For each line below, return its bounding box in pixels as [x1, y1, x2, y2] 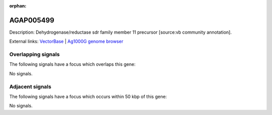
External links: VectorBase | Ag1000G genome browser [9, 38, 123, 45]
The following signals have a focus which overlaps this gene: [9, 61, 136, 67]
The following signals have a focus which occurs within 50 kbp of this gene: [9, 93, 167, 99]
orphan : [9, 3, 27, 9]
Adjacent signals [9, 83, 51, 90]
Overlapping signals [9, 51, 60, 58]
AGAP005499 [9, 16, 55, 25]
